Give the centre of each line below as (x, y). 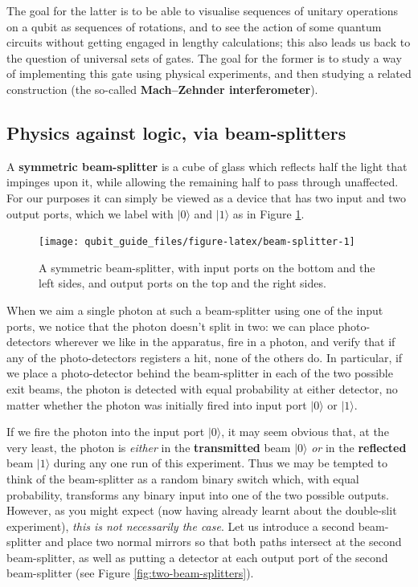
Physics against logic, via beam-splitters (176, 132)
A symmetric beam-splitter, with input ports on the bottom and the (207, 267)
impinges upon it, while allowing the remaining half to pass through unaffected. (203, 182)
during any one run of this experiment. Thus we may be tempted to (220, 463)
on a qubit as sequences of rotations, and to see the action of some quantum (194, 26)
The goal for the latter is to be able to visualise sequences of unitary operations (203, 10)
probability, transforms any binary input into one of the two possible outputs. (198, 494)
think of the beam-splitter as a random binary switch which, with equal (183, 478)
